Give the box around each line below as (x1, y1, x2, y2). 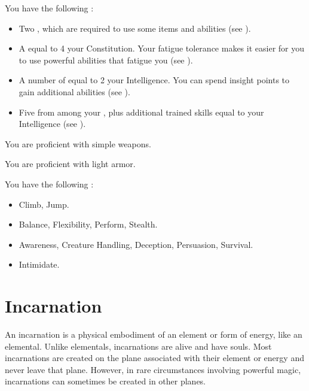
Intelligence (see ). (19, 117, 86, 130)
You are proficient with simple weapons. (5, 137, 151, 150)
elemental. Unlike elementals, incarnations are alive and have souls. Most (5, 340, 272, 352)
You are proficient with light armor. (5, 157, 136, 170)
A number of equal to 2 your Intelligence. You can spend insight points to (19, 74, 290, 86)
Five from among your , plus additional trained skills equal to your (19, 105, 264, 118)
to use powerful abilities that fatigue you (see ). (19, 53, 193, 66)
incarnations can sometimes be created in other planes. (5, 375, 206, 387)
